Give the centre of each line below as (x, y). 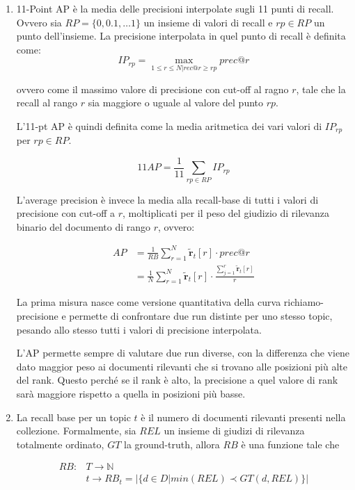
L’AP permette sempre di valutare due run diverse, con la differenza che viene (183, 353)
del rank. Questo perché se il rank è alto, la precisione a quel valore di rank (177, 380)
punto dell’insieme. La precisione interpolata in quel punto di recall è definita (181, 36)
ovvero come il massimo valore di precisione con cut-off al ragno (152, 89)
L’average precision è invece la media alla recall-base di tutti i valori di (167, 199)
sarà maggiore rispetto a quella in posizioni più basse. (131, 393)
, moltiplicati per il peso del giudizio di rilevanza (226, 213)
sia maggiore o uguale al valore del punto (176, 103)
